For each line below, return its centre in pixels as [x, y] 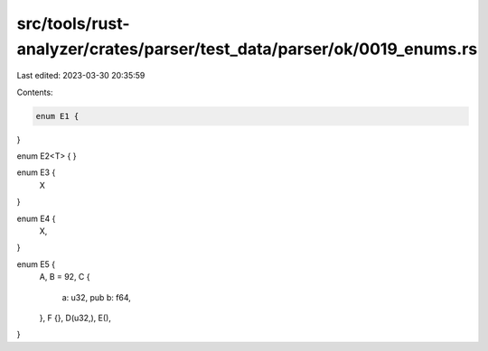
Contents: [35, 92]
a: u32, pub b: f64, [96, 297]
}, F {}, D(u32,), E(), [75, 318]
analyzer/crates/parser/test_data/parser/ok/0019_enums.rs [247, 49]
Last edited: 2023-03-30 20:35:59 [81, 76]
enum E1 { [57, 116]
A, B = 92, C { [65, 277]
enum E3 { [36, 172]
